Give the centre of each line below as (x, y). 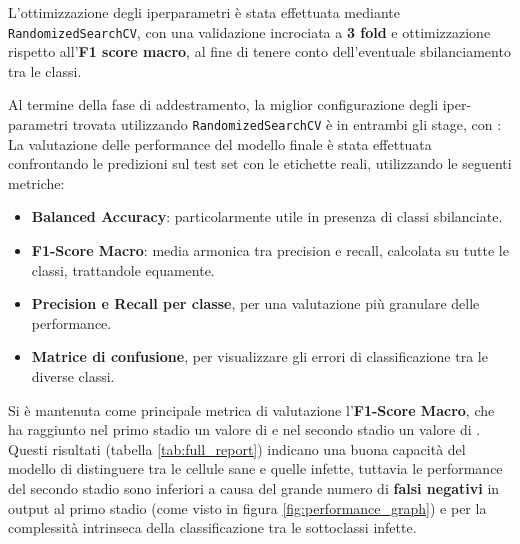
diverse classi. (73, 376)
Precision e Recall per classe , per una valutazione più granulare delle (255, 303)
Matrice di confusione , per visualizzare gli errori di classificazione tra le (259, 356)
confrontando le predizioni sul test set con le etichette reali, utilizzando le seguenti (260, 163)
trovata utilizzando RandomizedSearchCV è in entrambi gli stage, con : (287, 124)
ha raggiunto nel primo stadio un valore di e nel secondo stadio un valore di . (244, 429)
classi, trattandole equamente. (123, 269)
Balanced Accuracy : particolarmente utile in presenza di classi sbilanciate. (267, 216)
